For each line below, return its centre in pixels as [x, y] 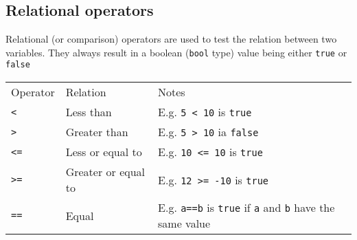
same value [184, 223]
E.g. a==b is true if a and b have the [246, 208]
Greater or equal [105, 172]
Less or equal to [104, 152]
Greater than [97, 132]
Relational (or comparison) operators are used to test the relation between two [171, 39]
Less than [89, 112]
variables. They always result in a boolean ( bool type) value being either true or [176, 52]
